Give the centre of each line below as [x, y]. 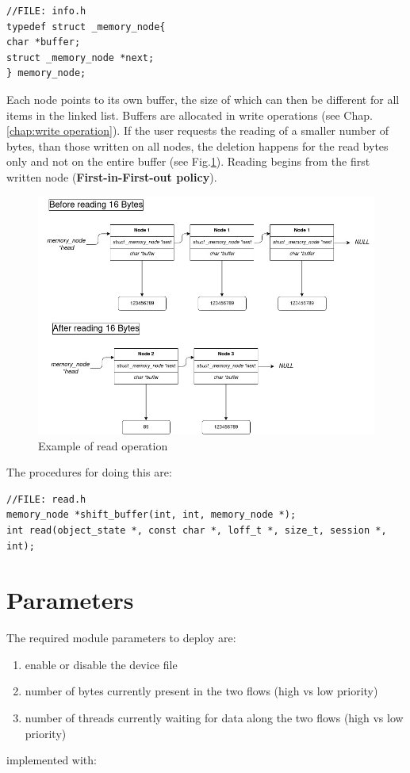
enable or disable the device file [101, 664]
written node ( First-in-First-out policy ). [112, 176]
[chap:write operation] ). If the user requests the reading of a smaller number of [198, 130]
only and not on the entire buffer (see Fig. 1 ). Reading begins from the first [188, 161]
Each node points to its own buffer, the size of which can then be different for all [203, 99]
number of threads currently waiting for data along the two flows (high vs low [214, 718]
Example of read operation [103, 445]
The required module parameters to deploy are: [121, 638]
